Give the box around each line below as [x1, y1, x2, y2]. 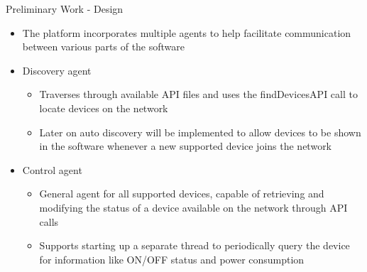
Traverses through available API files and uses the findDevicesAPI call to [39, 87, 358, 102]
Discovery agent [22, 62, 92, 77]
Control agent [22, 162, 82, 177]
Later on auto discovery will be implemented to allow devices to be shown [39, 124, 361, 139]
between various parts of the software [22, 39, 185, 54]
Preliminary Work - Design [6, 1, 124, 16]
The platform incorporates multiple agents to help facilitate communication [22, 25, 351, 40]
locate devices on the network [39, 100, 168, 115]
